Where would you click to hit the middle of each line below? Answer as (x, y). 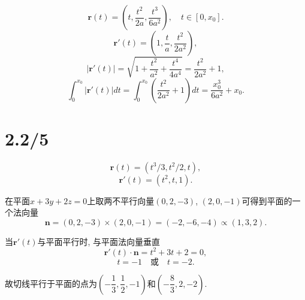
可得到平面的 (267, 200)
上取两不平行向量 (121, 200)
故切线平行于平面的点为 (51, 283)
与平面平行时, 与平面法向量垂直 (99, 241)
